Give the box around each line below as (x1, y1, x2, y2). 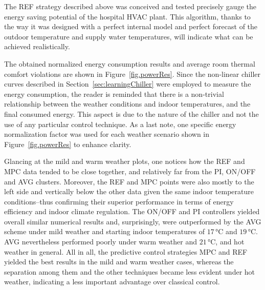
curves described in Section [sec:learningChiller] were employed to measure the (4, 78, 251, 89)
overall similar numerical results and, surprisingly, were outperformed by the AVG (4, 216, 261, 226)
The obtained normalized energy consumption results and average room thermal (4, 58, 255, 69)
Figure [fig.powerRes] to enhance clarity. (4, 138, 131, 149)
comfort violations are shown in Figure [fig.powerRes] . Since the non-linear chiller (4, 68, 260, 79)
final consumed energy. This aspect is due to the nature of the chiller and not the (4, 108, 259, 119)
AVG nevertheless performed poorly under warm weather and (4, 236, 197, 247)
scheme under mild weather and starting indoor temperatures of (4, 226, 205, 237)
